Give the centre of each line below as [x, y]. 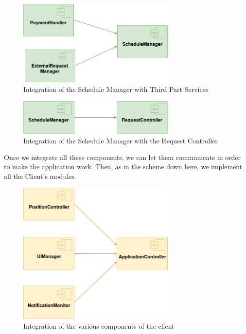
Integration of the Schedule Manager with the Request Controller [121, 141]
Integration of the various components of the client [99, 326]
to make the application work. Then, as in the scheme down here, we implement [123, 167]
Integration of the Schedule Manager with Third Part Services [116, 89]
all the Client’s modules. [40, 176]
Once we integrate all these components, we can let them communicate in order [123, 157]
